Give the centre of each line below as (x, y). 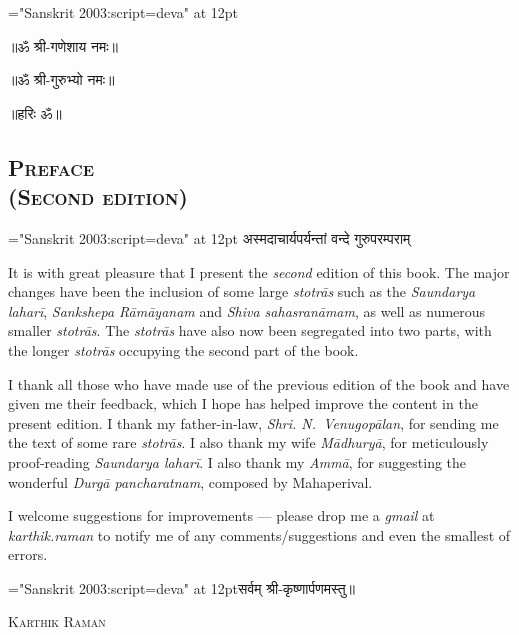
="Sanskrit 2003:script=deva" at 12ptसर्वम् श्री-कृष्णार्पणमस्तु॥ (182, 587)
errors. (28, 554)
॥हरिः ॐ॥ (35, 112)
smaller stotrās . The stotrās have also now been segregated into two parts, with (250, 330)
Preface (51, 166)
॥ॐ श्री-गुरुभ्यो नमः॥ (61, 79)
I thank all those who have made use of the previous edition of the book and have (259, 383)
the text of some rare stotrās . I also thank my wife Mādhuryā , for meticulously (248, 442)
